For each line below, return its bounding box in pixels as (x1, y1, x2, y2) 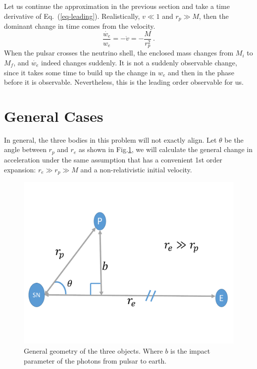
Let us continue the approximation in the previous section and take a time (4, 1, 230, 11)
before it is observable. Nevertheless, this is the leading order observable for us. (4, 77, 244, 87)
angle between (4, 144, 47, 155)
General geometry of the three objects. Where (24, 346, 163, 356)
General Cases (4, 105, 103, 126)
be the (224, 134, 244, 145)
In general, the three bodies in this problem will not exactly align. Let (4, 134, 217, 145)
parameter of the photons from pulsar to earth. (24, 355, 167, 366)
